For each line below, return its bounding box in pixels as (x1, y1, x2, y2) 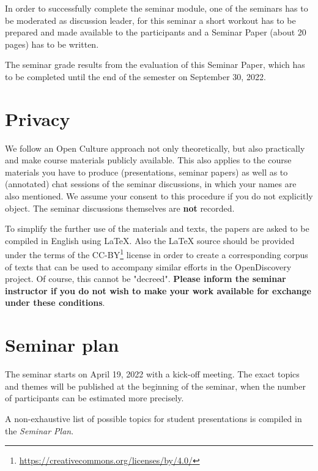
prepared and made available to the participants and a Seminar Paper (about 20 (5, 26, 306, 39)
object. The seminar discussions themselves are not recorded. (5, 201, 235, 214)
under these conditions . (5, 296, 105, 309)
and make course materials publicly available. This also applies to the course (5, 154, 292, 166)
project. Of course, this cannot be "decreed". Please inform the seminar (5, 272, 286, 285)
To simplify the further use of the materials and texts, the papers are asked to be (5, 222, 309, 235)
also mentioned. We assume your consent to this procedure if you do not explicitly (5, 190, 313, 202)
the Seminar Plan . (5, 424, 74, 437)
